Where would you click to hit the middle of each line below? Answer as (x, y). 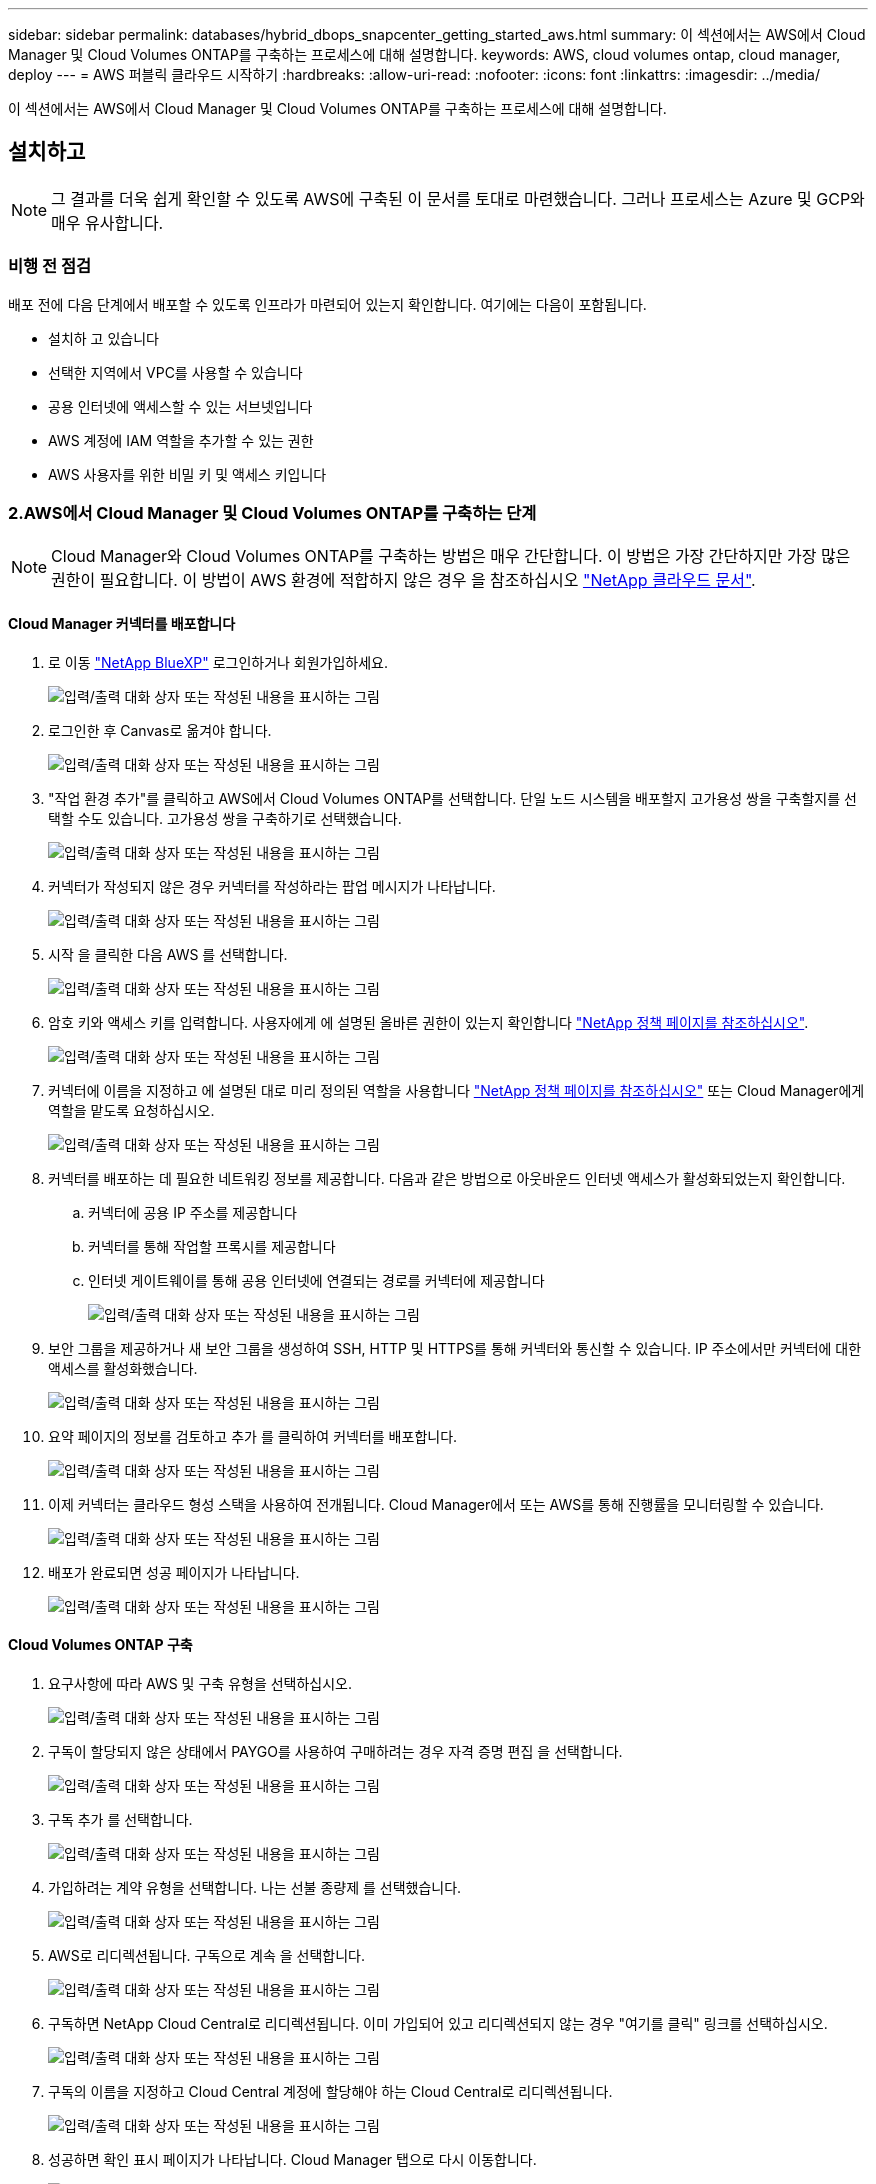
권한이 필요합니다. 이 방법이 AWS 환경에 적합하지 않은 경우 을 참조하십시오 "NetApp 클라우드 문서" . (403, 580)
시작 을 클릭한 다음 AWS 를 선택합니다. (168, 954)
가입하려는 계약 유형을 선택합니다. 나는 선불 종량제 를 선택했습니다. (255, 1887)
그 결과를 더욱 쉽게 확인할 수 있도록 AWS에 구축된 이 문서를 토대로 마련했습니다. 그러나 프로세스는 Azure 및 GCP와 (458, 198)
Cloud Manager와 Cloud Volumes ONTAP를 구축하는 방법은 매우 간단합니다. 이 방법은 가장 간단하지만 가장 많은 (451, 556)
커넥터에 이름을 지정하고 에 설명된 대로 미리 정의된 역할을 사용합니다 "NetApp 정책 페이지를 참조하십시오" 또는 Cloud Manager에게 (456, 1090)
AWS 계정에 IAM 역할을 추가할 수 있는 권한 (181, 440)
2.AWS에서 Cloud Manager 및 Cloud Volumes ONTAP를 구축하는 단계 (272, 512)
